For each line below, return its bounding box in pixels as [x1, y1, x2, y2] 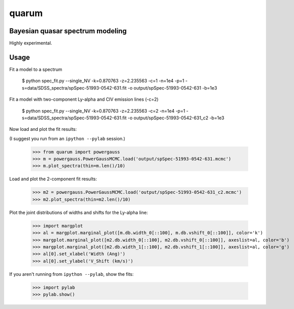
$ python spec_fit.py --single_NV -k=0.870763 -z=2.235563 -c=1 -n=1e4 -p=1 [22, 78, 184, 84]
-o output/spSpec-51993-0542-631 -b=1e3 [127, 85, 217, 91]
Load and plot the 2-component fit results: [9, 176, 97, 182]
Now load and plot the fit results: [9, 126, 77, 132]
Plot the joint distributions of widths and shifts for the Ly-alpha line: [9, 209, 148, 215]
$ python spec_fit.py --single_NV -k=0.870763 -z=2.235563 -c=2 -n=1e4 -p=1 [22, 108, 185, 114]
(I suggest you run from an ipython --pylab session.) [9, 135, 126, 141]
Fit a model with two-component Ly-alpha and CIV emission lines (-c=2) [9, 96, 159, 103]
